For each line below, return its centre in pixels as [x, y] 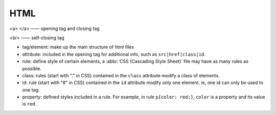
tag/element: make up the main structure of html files [78, 47]
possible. [32, 68]
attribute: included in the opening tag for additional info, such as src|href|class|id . [114, 54]
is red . [29, 104]
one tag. [31, 90]
